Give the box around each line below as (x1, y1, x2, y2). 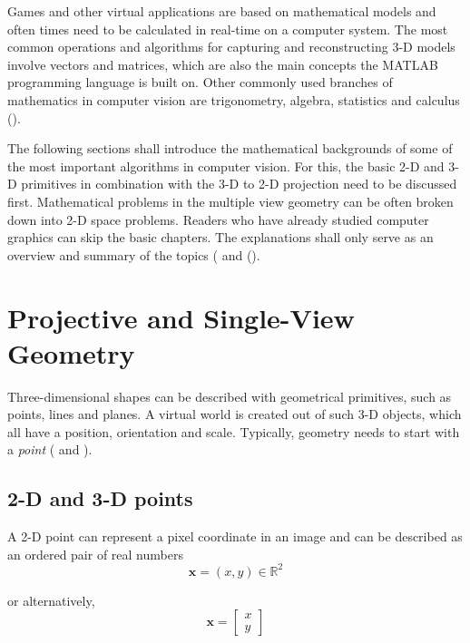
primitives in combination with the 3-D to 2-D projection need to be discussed (21, 174, 457, 193)
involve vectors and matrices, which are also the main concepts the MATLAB (7, 54, 438, 73)
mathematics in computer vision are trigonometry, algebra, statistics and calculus (7, 90, 460, 109)
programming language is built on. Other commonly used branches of (7, 73, 393, 92)
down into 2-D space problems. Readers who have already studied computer (7, 209, 429, 229)
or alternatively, (7, 590, 95, 609)
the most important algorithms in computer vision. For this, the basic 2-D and (7, 156, 445, 175)
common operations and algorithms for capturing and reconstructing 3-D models (7, 37, 455, 56)
